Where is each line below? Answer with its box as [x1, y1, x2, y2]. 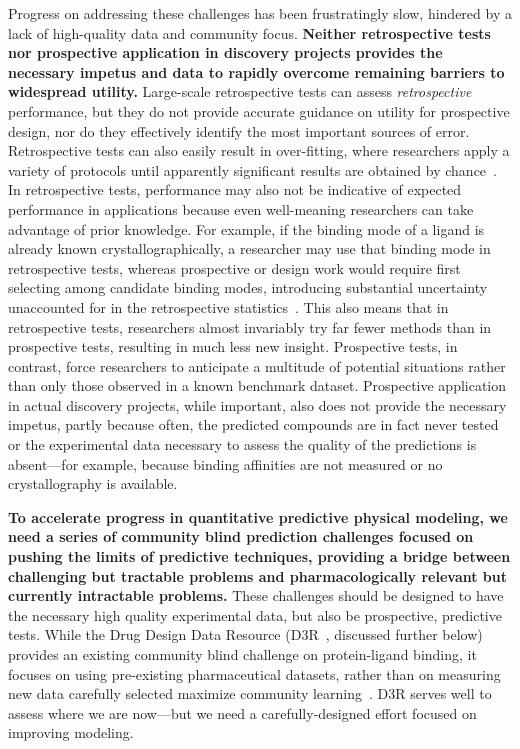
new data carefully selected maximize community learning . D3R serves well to [8, 683, 492, 704]
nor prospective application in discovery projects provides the [8, 42, 443, 63]
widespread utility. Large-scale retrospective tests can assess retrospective [8, 81, 472, 102]
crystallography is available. [8, 473, 178, 494]
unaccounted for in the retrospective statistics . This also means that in [8, 296, 449, 317]
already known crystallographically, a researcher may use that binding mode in [8, 238, 491, 259]
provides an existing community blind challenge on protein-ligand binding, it [8, 644, 477, 664]
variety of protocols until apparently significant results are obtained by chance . [8, 159, 497, 180]
